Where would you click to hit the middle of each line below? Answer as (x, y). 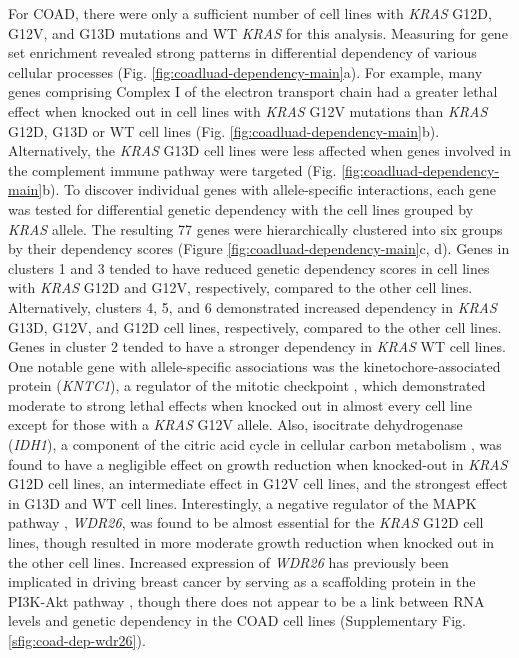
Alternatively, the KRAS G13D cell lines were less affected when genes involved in (260, 150)
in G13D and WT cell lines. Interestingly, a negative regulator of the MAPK (242, 502)
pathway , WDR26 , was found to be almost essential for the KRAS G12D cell (246, 522)
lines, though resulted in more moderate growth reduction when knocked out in (251, 542)
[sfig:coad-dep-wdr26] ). (77, 640)
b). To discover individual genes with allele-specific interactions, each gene (269, 189)
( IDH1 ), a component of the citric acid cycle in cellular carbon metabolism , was (255, 444)
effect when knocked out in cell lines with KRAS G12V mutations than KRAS (248, 110)
